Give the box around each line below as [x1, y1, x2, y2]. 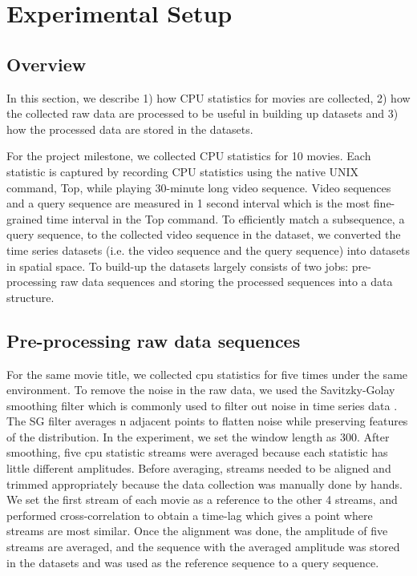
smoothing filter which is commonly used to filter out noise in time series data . [6, 397, 398, 413]
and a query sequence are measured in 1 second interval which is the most [6, 195, 370, 211]
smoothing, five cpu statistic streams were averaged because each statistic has [6, 444, 388, 461]
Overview [6, 51, 87, 76]
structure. [6, 288, 55, 305]
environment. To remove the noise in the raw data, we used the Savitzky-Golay [6, 381, 395, 398]
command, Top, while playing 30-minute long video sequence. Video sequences [6, 179, 391, 195]
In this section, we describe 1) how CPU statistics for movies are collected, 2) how [6, 89, 411, 106]
